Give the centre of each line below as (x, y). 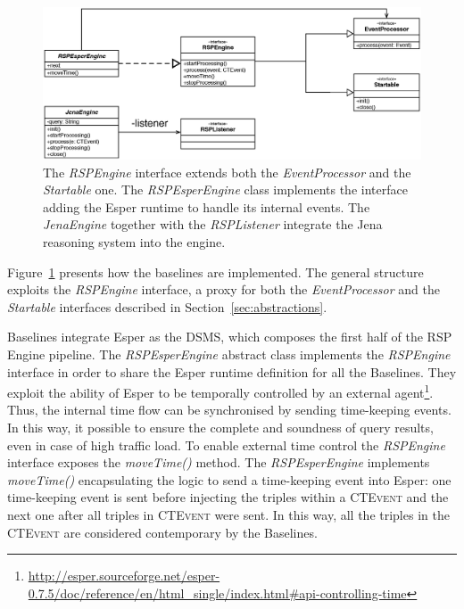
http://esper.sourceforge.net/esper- (124, 576)
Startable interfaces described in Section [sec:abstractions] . (167, 306)
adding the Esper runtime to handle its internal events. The (207, 206)
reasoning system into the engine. (134, 241)
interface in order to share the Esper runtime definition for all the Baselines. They (232, 371)
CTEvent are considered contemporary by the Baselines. (162, 532)
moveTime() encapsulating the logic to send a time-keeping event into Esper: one (229, 479)
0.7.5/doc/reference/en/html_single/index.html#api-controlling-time (217, 593)
